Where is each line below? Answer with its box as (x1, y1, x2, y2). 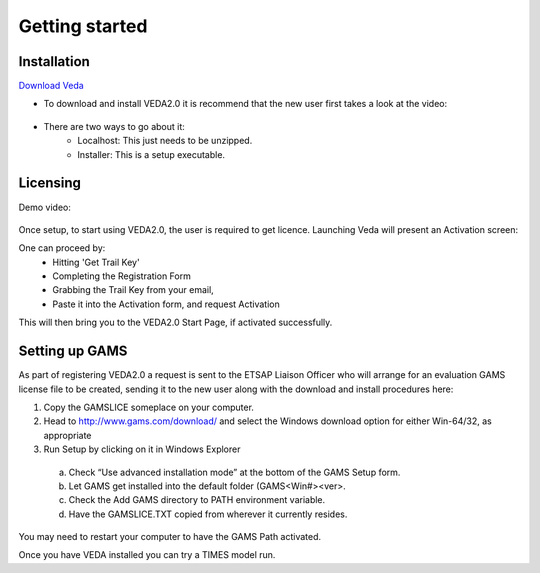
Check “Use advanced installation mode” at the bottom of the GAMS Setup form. (68, 466, 401, 478)
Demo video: (18, 201, 72, 213)
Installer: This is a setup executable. (77, 148, 225, 160)
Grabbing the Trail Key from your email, (52, 284, 214, 296)
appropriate (43, 429, 92, 441)
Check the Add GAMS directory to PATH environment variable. (68, 494, 326, 506)
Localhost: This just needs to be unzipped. (77, 135, 253, 147)
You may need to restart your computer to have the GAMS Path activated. (18, 531, 322, 543)
